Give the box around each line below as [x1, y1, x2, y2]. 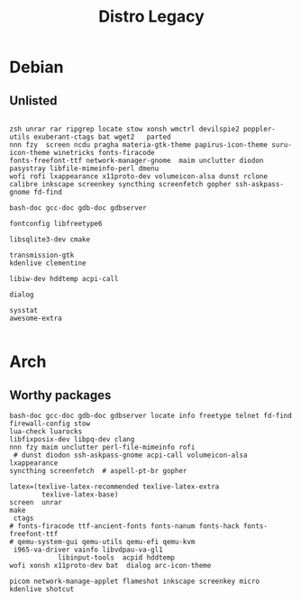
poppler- [242, 124, 277, 133]
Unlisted [9, 93, 58, 108]
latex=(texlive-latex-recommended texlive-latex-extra [9, 482, 220, 491]
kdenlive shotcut [9, 585, 75, 594]
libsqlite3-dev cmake [9, 235, 91, 244]
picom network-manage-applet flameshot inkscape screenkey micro [9, 577, 260, 586]
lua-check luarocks [9, 427, 83, 436]
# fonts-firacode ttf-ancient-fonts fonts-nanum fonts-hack [9, 522, 241, 531]
